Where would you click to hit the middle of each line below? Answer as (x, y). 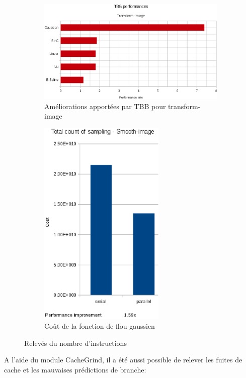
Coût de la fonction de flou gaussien (100, 325)
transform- (184, 106)
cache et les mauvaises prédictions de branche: (75, 369)
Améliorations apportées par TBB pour (105, 106)
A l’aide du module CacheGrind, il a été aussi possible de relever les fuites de (123, 360)
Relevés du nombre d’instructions (75, 343)
